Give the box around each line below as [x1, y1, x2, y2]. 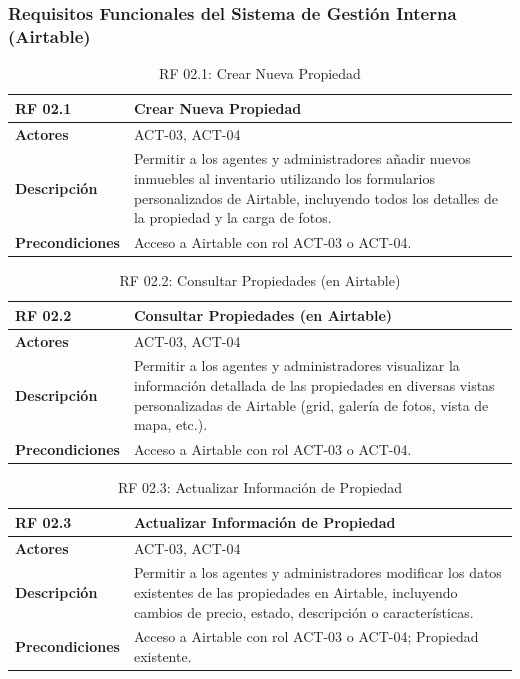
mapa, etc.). [133, 414, 208, 435]
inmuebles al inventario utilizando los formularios [133, 168, 435, 189]
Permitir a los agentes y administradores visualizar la [133, 355, 460, 376]
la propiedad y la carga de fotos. [133, 207, 332, 228]
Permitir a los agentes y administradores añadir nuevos [133, 148, 471, 169]
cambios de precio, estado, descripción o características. [133, 601, 474, 622]
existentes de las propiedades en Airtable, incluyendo [133, 582, 458, 603]
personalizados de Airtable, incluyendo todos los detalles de [133, 187, 499, 208]
